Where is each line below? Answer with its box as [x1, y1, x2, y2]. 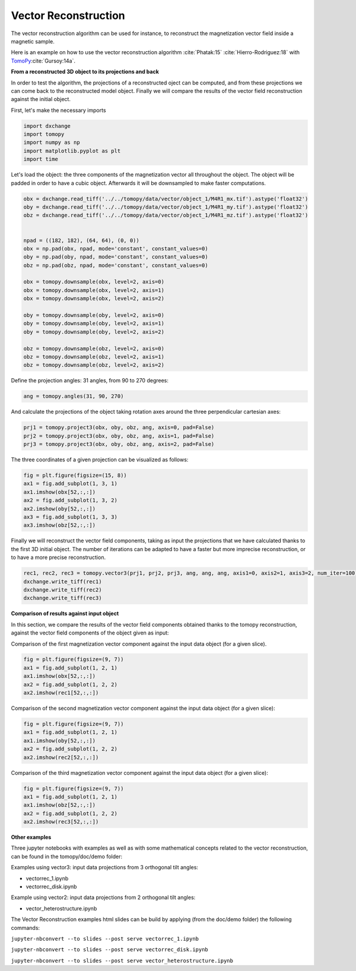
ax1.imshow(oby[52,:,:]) [23, 737, 96, 744]
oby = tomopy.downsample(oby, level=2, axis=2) [23, 328, 164, 335]
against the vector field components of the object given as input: [11, 629, 169, 636]
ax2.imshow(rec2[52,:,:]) [23, 754, 99, 761]
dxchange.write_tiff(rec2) [23, 586, 102, 593]
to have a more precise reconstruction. [11, 554, 106, 561]
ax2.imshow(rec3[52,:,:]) [23, 818, 99, 825]
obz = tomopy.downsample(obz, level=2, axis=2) [23, 362, 164, 369]
